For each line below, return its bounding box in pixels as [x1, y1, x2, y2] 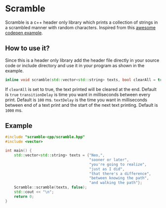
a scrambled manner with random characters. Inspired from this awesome [5, 24, 156, 30]
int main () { [5, 148, 32, 153]
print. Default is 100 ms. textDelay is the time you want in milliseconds [5, 97, 147, 103]
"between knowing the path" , [89, 176, 149, 181]
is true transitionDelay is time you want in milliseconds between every [5, 91, 151, 97]
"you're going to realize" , [89, 162, 147, 167]
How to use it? [5, 44, 50, 52]
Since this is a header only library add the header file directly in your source [5, 57, 160, 63]
